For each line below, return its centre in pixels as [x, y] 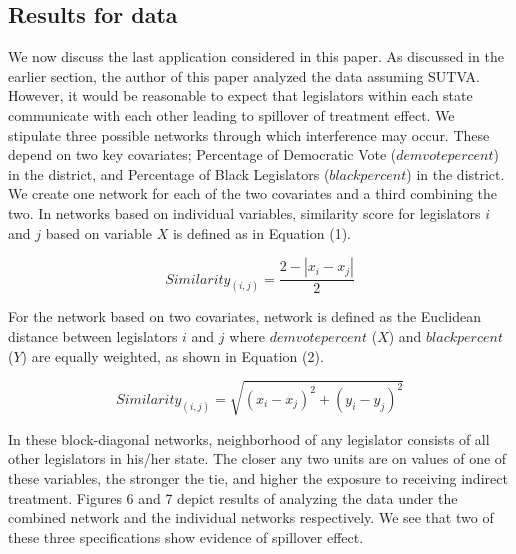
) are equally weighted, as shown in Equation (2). [172, 355]
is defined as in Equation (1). [261, 232]
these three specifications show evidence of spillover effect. [186, 536]
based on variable [98, 232]
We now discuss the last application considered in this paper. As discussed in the [256, 56]
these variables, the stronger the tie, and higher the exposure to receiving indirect [258, 477]
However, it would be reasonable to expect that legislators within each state [240, 95]
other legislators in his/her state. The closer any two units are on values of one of [257, 458]
